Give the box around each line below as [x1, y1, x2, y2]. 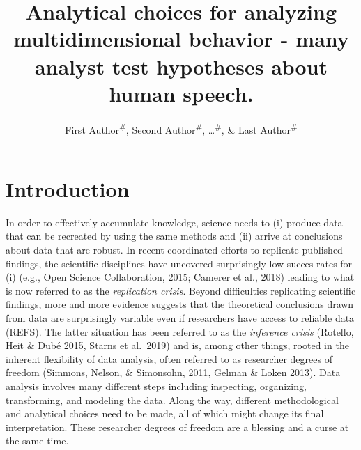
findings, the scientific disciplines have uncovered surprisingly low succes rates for [6, 256, 353, 270]
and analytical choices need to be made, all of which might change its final [6, 406, 324, 421]
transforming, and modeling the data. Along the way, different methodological [6, 392, 339, 407]
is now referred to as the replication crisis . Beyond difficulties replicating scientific [6, 283, 356, 297]
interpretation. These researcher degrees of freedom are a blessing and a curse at [6, 419, 349, 434]
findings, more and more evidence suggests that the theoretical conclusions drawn [6, 297, 354, 311]
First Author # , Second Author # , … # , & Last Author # [65, 120, 298, 137]
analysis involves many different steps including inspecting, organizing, [6, 379, 307, 393]
